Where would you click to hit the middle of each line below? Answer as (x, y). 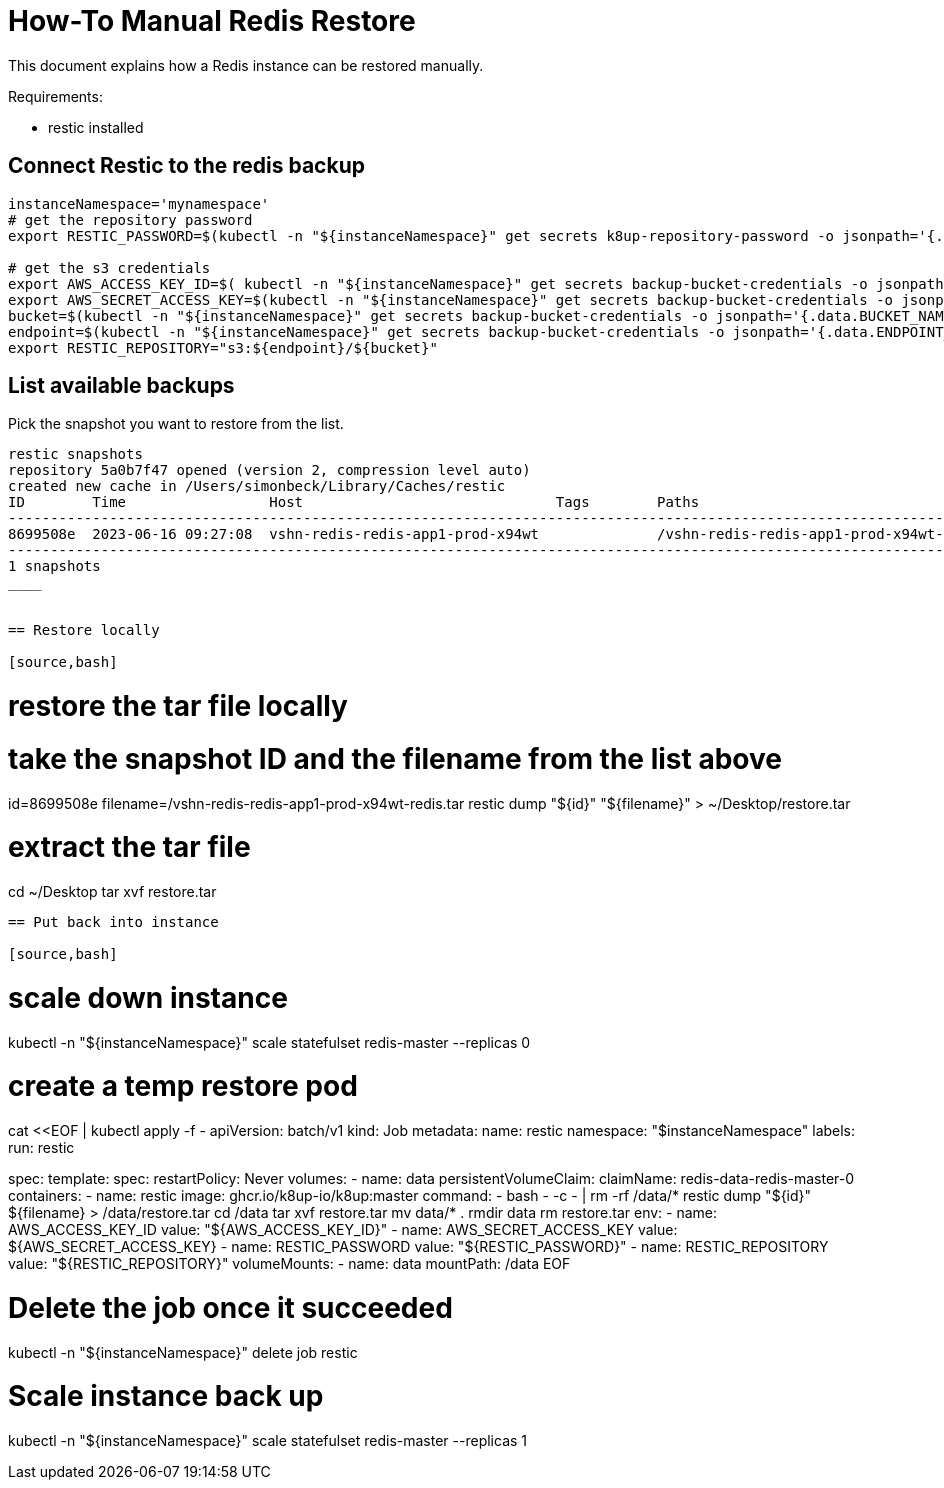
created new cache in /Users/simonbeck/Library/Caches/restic (257, 486)
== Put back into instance (113, 922)
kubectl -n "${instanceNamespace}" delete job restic (183, 1352)
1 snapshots (54, 566)
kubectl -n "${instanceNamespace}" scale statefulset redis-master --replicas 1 (268, 1441)
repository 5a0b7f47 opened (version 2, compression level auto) (269, 470)
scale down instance (148, 997)
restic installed (96, 127)
